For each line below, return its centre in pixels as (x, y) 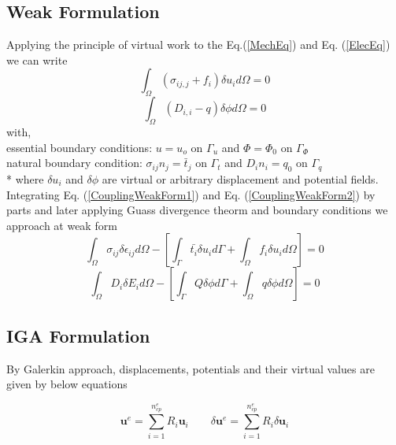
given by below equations (67, 384)
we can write (37, 59)
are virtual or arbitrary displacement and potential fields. (240, 178)
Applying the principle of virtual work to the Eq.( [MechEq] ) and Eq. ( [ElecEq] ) (198, 44)
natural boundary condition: (74, 163)
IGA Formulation (78, 335)
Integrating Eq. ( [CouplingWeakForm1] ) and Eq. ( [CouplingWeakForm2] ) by (191, 194)
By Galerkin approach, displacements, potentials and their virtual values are (191, 368)
